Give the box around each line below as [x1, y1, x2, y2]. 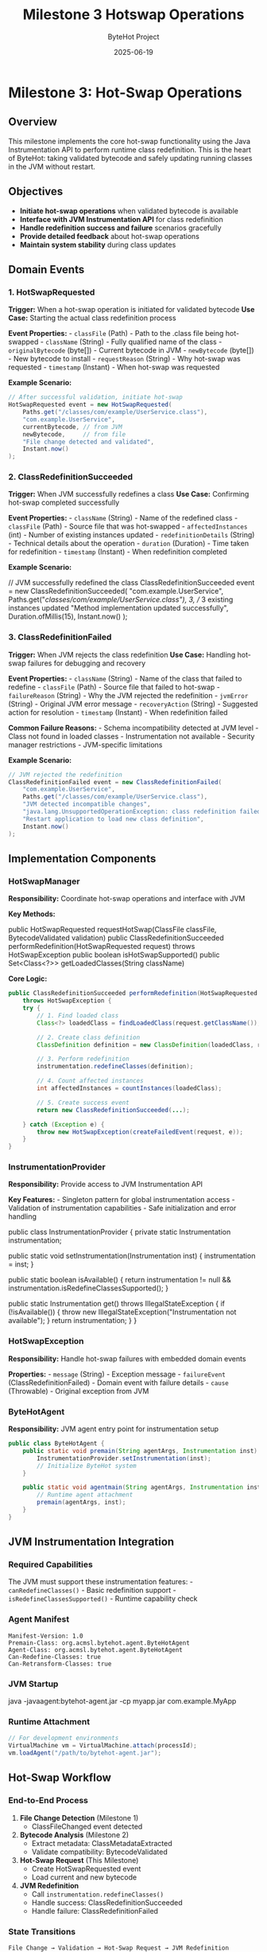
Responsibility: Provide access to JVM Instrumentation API [8, 1180, 203, 1189]
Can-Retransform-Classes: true [8, 1660, 112, 1668]
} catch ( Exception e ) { [22, 1120, 105, 1128]
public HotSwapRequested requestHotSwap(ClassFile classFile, [8, 925, 217, 935]
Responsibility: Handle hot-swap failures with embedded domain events [8, 1353, 246, 1363]
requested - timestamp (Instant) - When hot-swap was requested [8, 362, 220, 372]
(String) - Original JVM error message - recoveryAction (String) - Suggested [8, 699, 258, 709]
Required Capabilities [8, 1559, 93, 1570]
